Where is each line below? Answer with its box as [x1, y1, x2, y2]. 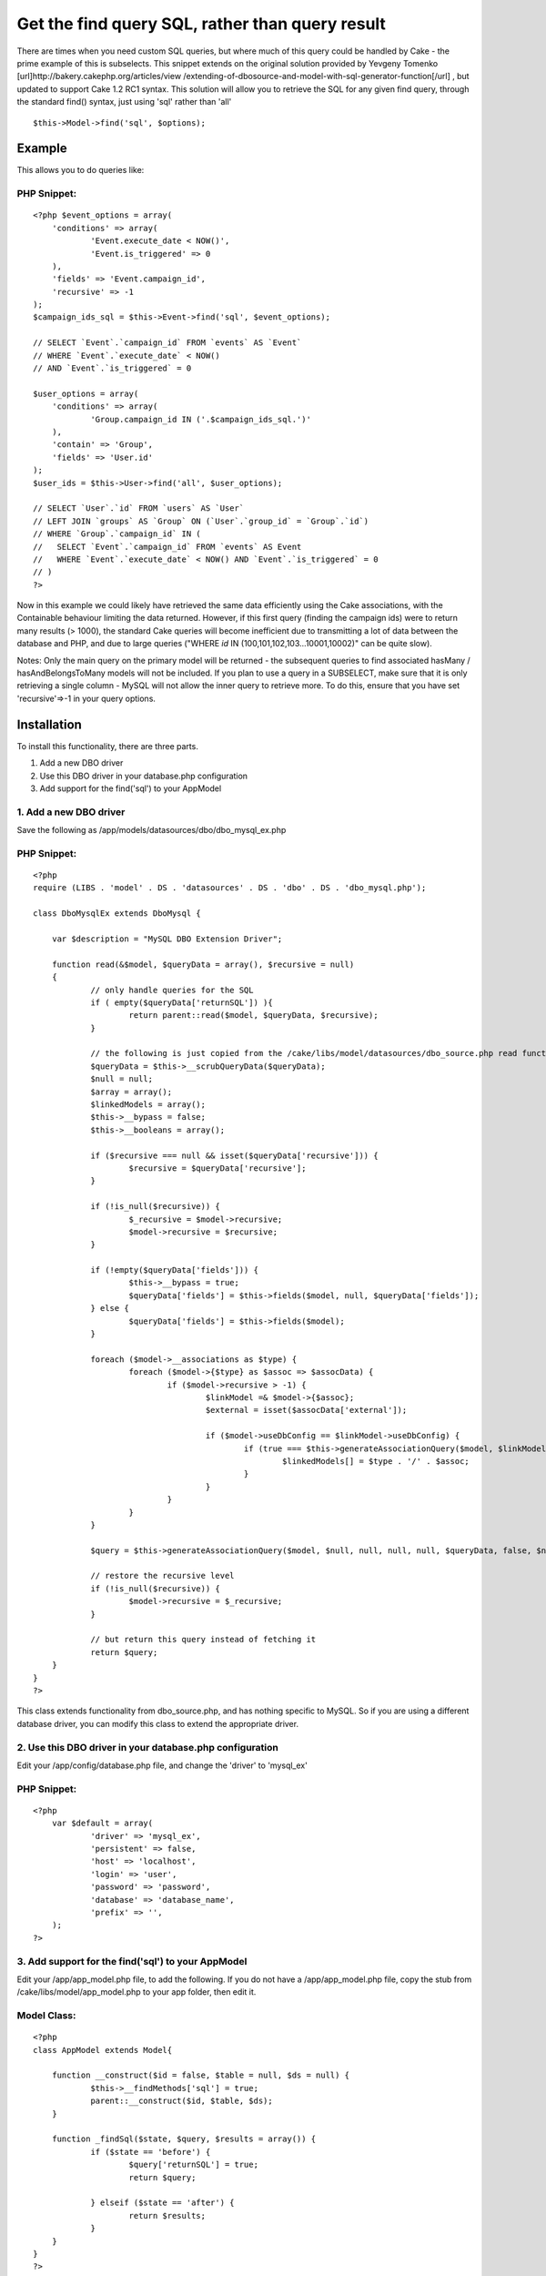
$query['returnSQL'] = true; [128, 2159, 259, 2170]
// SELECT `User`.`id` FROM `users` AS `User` [33, 503, 245, 513]
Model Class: [16, 2009, 76, 2022]
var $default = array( [51, 1818, 154, 1829]
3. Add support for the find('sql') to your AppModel [16, 1955, 248, 1967]
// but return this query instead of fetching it [90, 1634, 317, 1645]
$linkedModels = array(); [90, 1100, 207, 1110]
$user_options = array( [33, 388, 139, 399]
